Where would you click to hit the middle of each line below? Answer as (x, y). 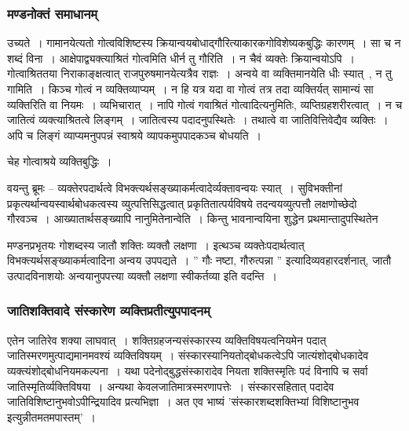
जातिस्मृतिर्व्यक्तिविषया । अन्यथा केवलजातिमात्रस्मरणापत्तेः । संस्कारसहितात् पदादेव (171, 386)
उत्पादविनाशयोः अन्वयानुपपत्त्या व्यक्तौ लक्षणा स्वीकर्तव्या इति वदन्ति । (142, 275)
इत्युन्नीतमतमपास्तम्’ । (51, 416)
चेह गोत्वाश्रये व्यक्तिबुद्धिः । (60, 161)
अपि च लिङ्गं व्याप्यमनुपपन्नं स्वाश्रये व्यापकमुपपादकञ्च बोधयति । (135, 135)
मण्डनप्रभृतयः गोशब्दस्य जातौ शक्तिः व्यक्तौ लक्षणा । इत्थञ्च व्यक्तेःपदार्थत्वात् (156, 245)
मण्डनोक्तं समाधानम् (53, 13)
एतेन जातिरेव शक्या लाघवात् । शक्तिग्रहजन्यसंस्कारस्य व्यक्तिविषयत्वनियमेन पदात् (167, 340)
